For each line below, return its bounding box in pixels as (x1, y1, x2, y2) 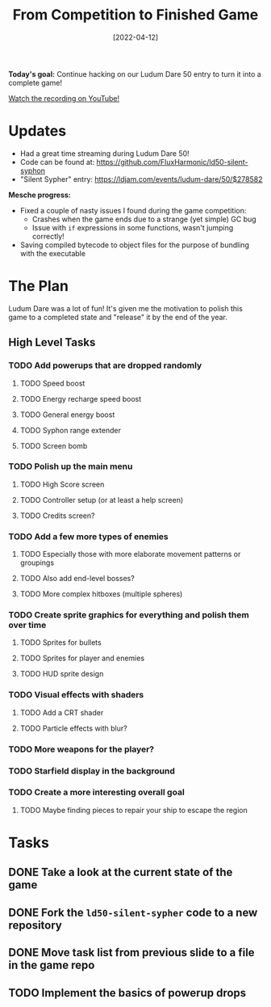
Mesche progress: (8, 190, 71, 200)
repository (8, 918, 63, 932)
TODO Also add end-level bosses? (19, 574, 135, 584)
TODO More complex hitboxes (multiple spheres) (19, 589, 183, 599)
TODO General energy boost (19, 410, 115, 419)
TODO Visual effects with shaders (8, 689, 144, 701)
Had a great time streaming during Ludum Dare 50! (19, 148, 190, 158)
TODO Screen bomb (19, 440, 88, 450)
